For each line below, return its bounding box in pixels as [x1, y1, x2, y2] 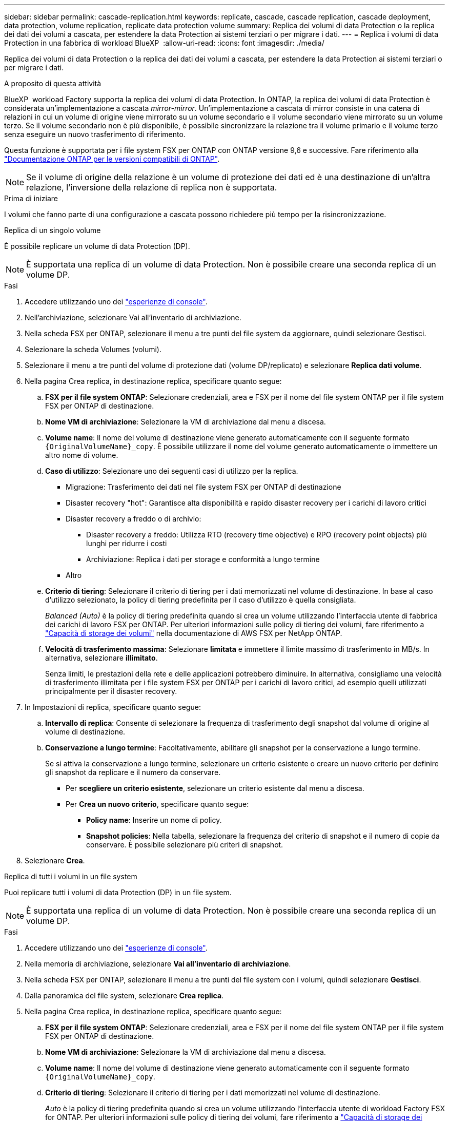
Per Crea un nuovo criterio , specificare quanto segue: [66, 800, 249, 808]
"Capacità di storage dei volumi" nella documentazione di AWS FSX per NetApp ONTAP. [45, 629, 342, 637]
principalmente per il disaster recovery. [45, 687, 177, 695]
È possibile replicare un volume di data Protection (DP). [4, 242, 190, 250]
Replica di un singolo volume [4, 226, 101, 235]
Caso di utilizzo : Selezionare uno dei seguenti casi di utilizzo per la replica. [45, 467, 298, 475]
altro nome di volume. [45, 451, 118, 459]
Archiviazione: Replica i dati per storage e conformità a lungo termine [86, 555, 320, 564]
